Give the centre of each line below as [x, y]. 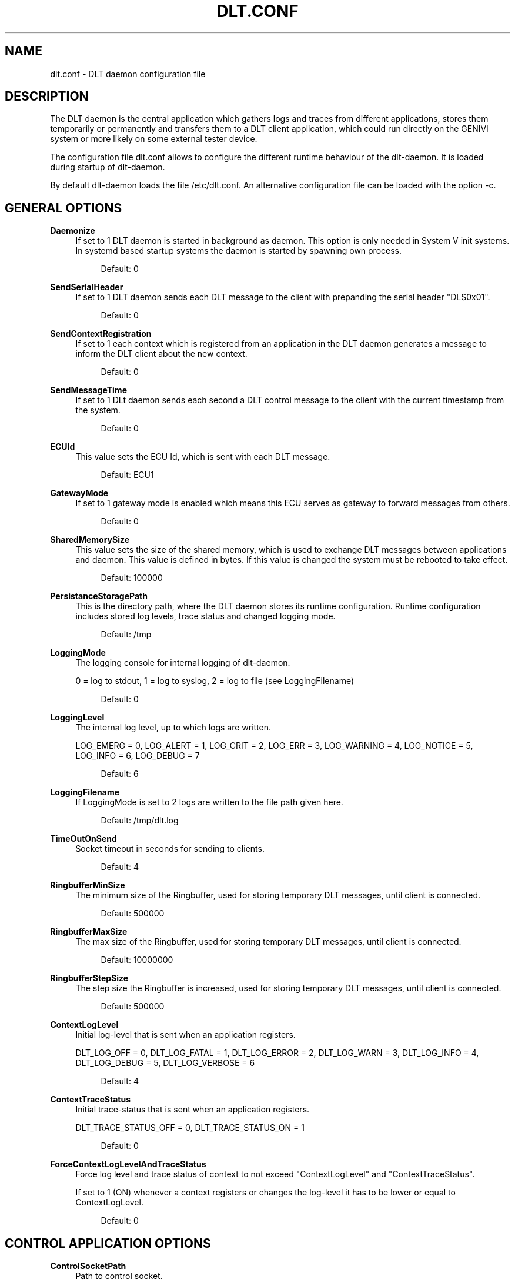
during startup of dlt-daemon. [108, 167]
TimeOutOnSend [83, 839]
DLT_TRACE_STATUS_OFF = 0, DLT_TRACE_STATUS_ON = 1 [190, 1128]
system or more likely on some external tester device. [154, 139]
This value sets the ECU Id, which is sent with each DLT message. [203, 457]
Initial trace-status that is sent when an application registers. [193, 1110]
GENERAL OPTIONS [63, 208]
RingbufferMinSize [88, 885]
